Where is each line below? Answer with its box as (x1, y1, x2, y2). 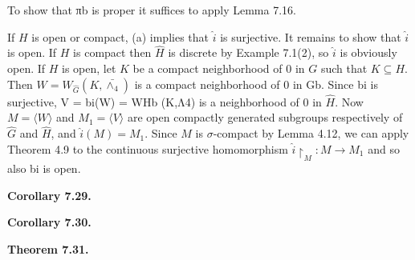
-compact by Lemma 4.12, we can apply (213, 125, 409, 142)
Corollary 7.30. (7, 214, 92, 230)
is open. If (7, 44, 57, 61)
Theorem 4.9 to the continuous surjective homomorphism (7, 140, 288, 157)
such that (320, 60, 368, 76)
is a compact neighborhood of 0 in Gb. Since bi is (134, 75, 378, 92)
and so (368, 140, 400, 157)
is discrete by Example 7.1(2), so (168, 44, 329, 61)
